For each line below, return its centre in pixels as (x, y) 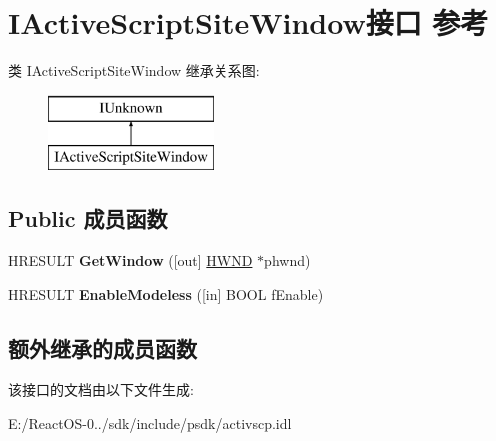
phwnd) (287, 260)
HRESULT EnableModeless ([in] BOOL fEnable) (166, 293)
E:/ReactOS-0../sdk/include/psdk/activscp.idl (150, 423)
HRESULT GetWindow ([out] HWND (130, 260)
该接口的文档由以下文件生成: (101, 389)
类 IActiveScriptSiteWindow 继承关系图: (134, 70)
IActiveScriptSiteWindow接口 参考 (248, 22)
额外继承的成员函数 (102, 347)
